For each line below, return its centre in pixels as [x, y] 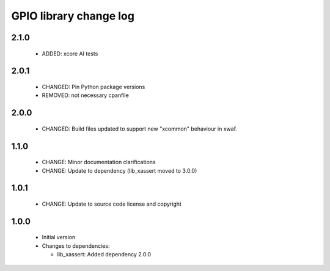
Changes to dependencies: [76, 246]
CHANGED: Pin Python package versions [94, 87]
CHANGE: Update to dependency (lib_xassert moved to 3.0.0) [119, 170]
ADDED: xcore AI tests [70, 53]
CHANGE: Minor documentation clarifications [99, 162]
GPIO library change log [73, 16]
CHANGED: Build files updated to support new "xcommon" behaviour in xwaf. [140, 129]
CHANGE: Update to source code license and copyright [112, 204]
